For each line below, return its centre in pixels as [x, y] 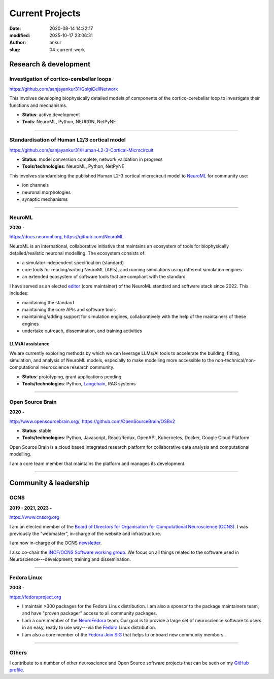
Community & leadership [49, 483]
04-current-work [67, 49]
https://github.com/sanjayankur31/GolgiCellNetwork [64, 89]
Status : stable [37, 431]
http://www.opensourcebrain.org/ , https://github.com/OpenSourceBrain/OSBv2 [92, 421]
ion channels [36, 185]
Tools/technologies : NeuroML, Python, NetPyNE [73, 166]
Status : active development [51, 115]
